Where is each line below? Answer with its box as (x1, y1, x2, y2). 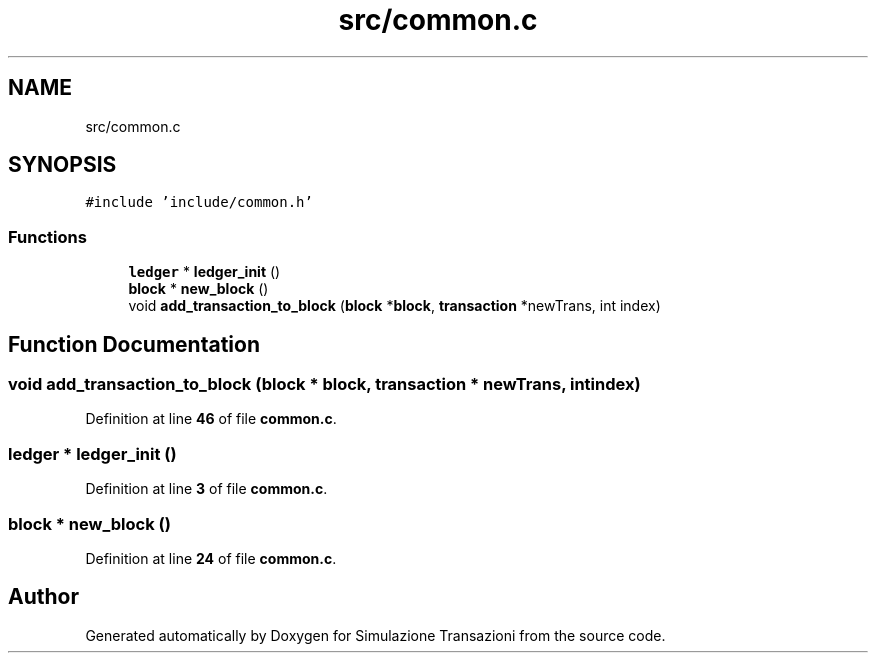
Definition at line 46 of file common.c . (85, 410, 337, 428)
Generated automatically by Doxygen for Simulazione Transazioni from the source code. (85, 626, 666, 644)
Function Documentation (8, 331, 260, 357)
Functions (8, 226, 87, 247)
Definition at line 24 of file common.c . (85, 549, 337, 567)
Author (8, 584, 79, 610)
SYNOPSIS (8, 152, 117, 178)
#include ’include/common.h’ (85, 194, 313, 211)
